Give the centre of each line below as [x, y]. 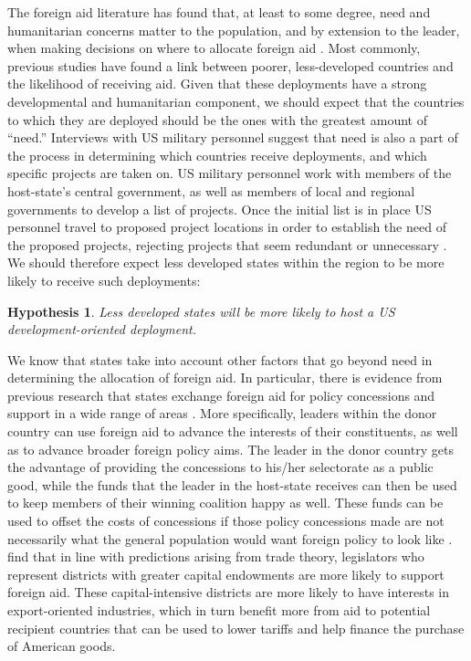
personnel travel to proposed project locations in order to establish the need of [227, 227]
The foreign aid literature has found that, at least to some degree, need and [219, 12]
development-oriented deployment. [102, 329]
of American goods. [62, 646]
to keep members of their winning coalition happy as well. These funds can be [225, 503]
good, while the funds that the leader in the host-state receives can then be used [232, 484]
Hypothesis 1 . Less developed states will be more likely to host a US [201, 311]
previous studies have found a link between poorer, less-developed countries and [230, 65]
